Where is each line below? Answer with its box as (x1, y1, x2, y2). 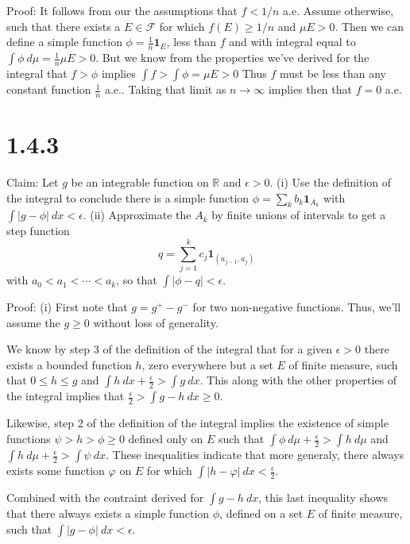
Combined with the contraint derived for (6, 489, 204, 506)
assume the (6, 314, 60, 330)
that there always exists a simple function (6, 505, 210, 522)
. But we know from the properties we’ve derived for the (95, 49, 369, 66)
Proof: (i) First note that (6, 299, 128, 315)
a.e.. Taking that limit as (104, 81, 226, 98)
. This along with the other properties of (199, 372, 397, 388)
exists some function (6, 462, 105, 479)
